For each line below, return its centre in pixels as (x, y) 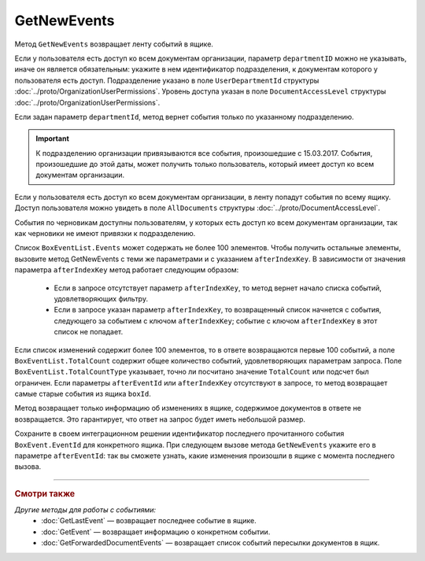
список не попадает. (89, 332)
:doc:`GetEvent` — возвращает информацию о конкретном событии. (156, 532)
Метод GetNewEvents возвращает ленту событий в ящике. (114, 44)
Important (53, 138)
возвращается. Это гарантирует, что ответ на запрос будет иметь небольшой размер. (160, 419)
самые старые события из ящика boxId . (83, 394)
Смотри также (45, 493)
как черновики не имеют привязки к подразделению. (105, 234)
